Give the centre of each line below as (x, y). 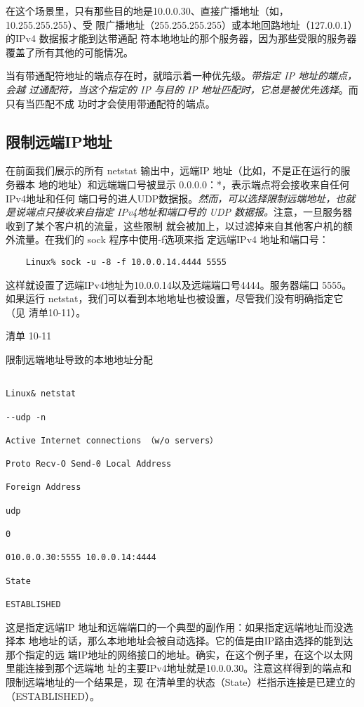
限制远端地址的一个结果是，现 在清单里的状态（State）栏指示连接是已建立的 (181, 682)
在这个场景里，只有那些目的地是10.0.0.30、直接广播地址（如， (147, 11)
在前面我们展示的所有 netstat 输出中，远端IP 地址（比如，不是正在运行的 (173, 170)
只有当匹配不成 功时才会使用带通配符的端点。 (110, 103)
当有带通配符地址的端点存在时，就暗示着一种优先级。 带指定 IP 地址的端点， (181, 76)
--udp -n (26, 417)
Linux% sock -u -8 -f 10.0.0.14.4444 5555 (126, 262)
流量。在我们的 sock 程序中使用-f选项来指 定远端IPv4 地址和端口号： (172, 239)
